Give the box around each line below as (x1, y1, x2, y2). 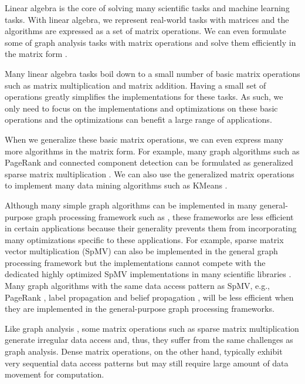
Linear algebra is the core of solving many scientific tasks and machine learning (5, 2, 290, 14)
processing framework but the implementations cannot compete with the (5, 256, 266, 268)
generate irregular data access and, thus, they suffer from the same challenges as (5, 334, 293, 346)
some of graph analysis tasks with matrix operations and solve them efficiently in (5, 36, 296, 48)
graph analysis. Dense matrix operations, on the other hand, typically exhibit (5, 345, 283, 358)
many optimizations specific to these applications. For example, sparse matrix (5, 233, 284, 245)
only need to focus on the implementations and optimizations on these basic (5, 102, 278, 114)
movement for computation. (5, 368, 104, 380)
